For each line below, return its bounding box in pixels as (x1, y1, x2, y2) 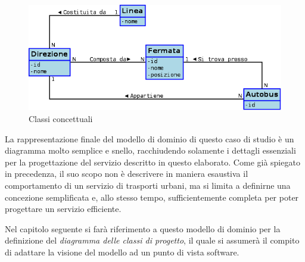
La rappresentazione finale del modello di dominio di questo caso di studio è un (5, 132, 294, 145)
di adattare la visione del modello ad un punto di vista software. (5, 245, 239, 258)
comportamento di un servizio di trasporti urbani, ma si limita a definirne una (5, 179, 291, 191)
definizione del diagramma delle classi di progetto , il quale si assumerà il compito (5, 234, 300, 247)
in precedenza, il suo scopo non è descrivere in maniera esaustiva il (5, 167, 248, 180)
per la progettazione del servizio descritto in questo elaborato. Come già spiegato (5, 155, 300, 168)
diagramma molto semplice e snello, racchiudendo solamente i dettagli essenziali (5, 144, 296, 157)
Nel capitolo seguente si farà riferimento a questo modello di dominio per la (5, 222, 281, 235)
